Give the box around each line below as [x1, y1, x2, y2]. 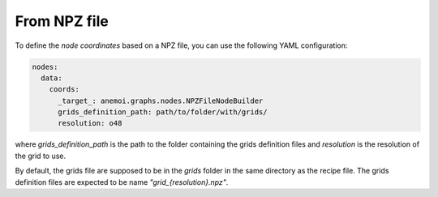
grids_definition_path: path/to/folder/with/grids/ [58, 108, 268, 117]
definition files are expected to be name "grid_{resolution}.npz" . [15, 177, 229, 186]
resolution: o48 [58, 118, 122, 128]
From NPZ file [15, 12, 109, 30]
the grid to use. [15, 151, 67, 161]
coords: [49, 85, 80, 94]
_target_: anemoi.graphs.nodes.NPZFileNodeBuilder [58, 96, 264, 105]
